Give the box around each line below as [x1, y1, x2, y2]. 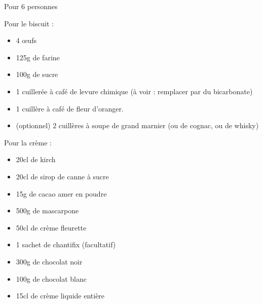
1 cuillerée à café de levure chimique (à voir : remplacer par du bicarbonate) [16, 86, 253, 96]
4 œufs [16, 35, 36, 46]
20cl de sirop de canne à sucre [16, 171, 109, 181]
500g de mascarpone [16, 205, 79, 216]
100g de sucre [16, 69, 58, 80]
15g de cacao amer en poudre [16, 188, 107, 199]
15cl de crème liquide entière [16, 290, 105, 301]
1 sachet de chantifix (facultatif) [16, 239, 116, 250]
